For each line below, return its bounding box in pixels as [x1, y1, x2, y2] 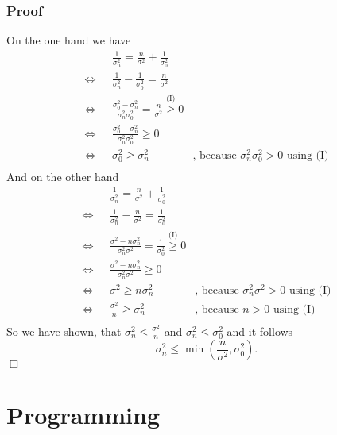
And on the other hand [6, 167, 119, 184]
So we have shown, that [6, 322, 122, 339]
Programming [6, 398, 160, 430]
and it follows [227, 322, 293, 339]
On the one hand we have [6, 32, 131, 48]
